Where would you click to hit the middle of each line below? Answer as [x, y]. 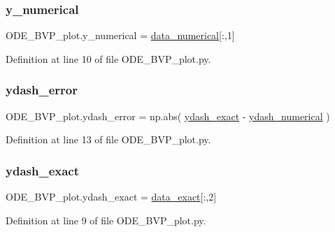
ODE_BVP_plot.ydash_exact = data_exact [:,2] [111, 197]
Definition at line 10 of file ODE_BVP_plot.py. [108, 58]
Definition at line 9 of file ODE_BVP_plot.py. [106, 220]
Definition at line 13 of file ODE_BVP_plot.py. [108, 139]
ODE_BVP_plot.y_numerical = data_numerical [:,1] [120, 35]
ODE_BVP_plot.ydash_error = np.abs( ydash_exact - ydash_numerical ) [168, 116]
